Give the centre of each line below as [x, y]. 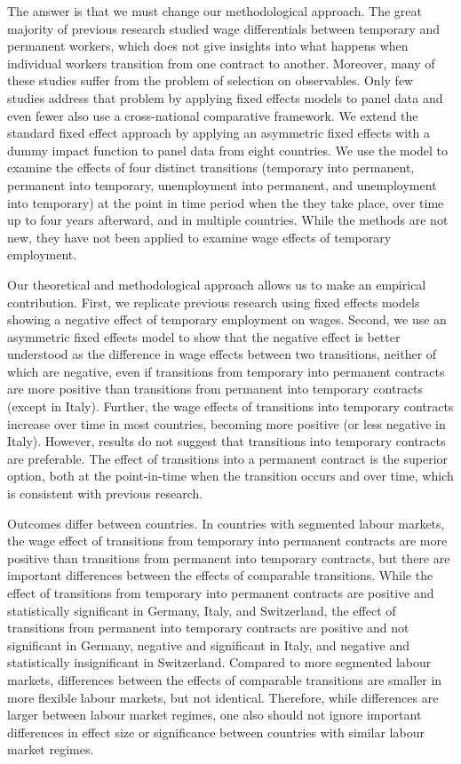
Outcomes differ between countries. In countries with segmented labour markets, [226, 523]
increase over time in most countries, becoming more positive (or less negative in [227, 423]
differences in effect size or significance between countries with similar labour [216, 732]
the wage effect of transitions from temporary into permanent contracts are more [227, 541]
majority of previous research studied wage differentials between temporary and [224, 28]
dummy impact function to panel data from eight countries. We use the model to [228, 150]
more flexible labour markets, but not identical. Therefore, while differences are [223, 697]
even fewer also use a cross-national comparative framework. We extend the [213, 115]
